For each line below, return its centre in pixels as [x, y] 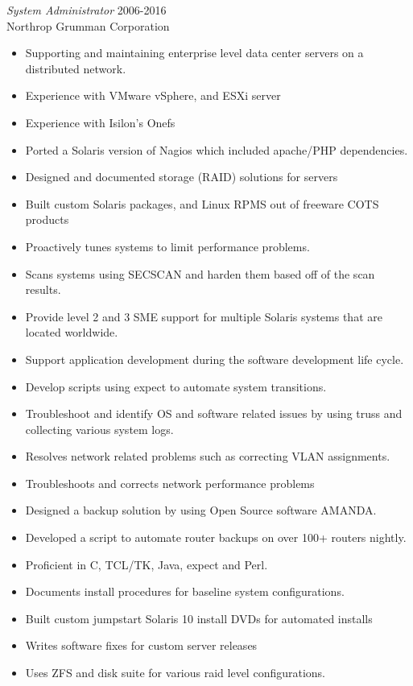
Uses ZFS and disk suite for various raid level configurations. [176, 673]
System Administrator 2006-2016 [87, 10]
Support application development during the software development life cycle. [215, 359]
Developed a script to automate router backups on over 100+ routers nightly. [216, 537]
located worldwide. [72, 332]
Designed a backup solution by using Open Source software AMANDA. [201, 510]
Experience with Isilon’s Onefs [100, 122]
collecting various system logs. [99, 429]
